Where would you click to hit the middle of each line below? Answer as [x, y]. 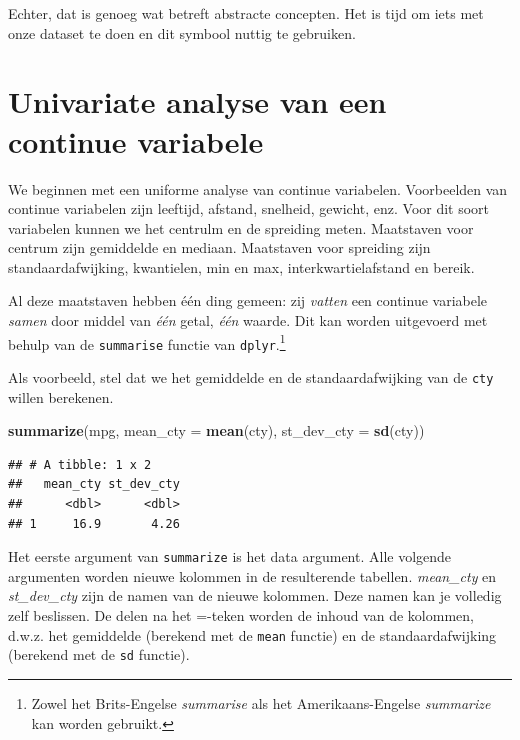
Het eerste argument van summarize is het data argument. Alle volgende [230, 556]
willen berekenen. [61, 396]
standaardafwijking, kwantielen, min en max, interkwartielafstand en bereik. [241, 266]
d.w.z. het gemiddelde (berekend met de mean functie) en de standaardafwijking [252, 634]
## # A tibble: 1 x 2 [80, 464]
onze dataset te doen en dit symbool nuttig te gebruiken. [182, 32]
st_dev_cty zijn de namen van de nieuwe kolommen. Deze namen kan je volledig [255, 595]
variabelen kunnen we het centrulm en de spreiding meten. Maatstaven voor [241, 227]
